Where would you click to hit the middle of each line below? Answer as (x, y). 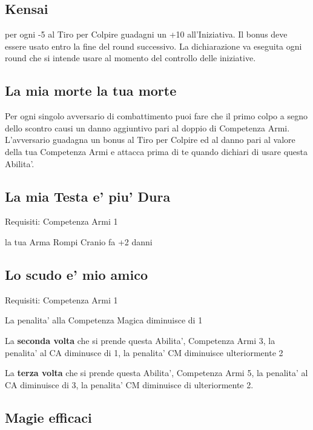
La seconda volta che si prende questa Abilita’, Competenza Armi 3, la (140, 340)
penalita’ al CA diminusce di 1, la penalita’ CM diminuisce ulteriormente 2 (144, 352)
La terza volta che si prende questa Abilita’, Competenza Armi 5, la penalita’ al (156, 373)
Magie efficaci (48, 417)
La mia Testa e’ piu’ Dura (88, 196)
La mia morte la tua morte (91, 91)
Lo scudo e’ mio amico (76, 274)
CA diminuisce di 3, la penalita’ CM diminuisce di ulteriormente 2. (129, 384)
